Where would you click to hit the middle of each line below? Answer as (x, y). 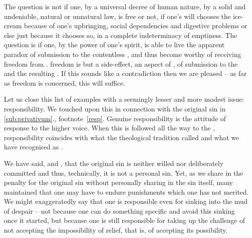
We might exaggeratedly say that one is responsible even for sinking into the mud (126, 201)
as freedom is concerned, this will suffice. (65, 82)
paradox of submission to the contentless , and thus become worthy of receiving (123, 54)
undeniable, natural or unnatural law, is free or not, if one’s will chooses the (117, 16)
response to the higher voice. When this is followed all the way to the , (109, 128)
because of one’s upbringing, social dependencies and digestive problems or (136, 26)
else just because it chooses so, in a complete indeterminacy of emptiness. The (121, 35)
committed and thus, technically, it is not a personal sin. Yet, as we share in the (124, 173)
